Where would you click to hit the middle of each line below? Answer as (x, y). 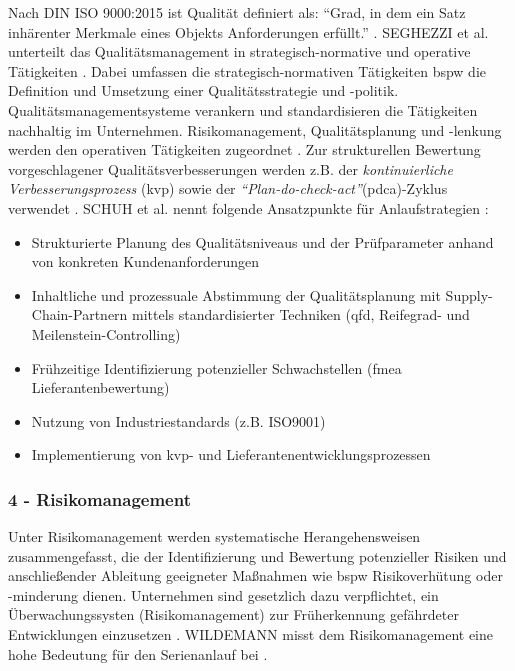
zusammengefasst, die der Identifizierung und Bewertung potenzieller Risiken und (257, 555)
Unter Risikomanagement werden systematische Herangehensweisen (214, 536)
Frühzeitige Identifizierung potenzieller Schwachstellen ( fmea (216, 367)
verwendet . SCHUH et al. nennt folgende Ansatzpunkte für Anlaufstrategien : (248, 207)
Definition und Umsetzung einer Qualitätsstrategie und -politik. (203, 90)
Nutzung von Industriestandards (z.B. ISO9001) (178, 420)
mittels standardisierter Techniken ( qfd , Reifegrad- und (301, 314)
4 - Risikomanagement (99, 498)
